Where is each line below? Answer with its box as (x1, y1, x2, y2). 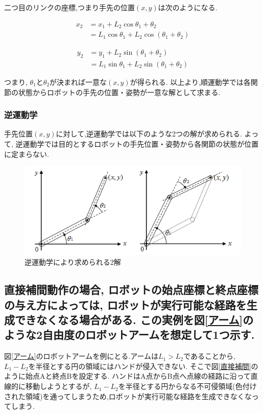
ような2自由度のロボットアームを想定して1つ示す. (4, 327, 255, 342)
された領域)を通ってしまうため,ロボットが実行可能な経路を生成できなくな (4, 390, 252, 401)
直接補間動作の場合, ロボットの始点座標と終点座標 (4, 282, 258, 297)
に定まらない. (4, 148, 49, 159)
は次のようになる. (158, 2, 218, 12)
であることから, (183, 351, 235, 361)
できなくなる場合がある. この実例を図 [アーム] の (14, 312, 254, 328)
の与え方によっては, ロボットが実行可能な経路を (4, 296, 247, 312)
